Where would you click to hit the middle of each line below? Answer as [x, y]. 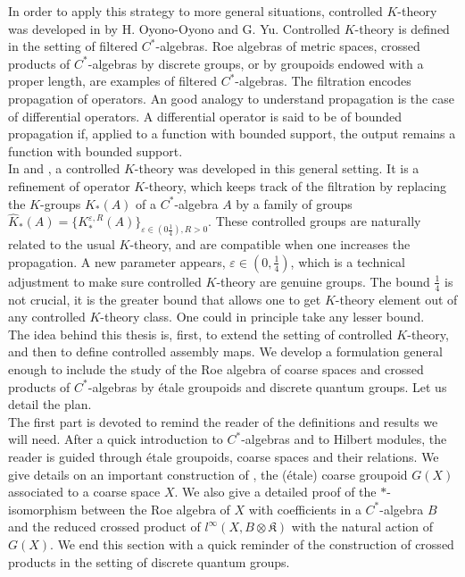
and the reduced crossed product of [104, 527]
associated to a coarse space [84, 492]
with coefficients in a [305, 509]
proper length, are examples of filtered [112, 81]
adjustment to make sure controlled [105, 281]
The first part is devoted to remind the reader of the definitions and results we [223, 421]
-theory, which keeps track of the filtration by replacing [295, 185]
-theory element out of [396, 299]
